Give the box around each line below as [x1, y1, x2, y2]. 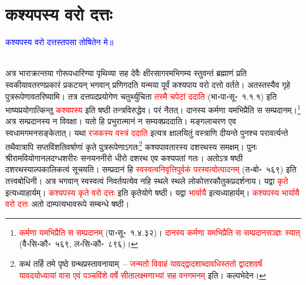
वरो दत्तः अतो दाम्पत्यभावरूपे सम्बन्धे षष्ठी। [5, 198, 129, 210]
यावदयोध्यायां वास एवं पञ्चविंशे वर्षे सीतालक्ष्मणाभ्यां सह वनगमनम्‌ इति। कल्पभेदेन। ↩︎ [19, 269, 266, 281]
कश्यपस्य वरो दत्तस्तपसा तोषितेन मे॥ [5, 36, 113, 48]
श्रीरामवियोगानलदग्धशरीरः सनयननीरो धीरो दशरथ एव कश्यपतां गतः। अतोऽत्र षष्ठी [5, 151, 243, 164]
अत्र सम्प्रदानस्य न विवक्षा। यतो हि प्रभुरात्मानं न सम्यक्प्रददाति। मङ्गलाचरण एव [5, 115, 236, 127]
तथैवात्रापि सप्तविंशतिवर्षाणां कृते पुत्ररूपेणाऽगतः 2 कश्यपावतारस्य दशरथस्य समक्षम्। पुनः [5, 138, 257, 152]
